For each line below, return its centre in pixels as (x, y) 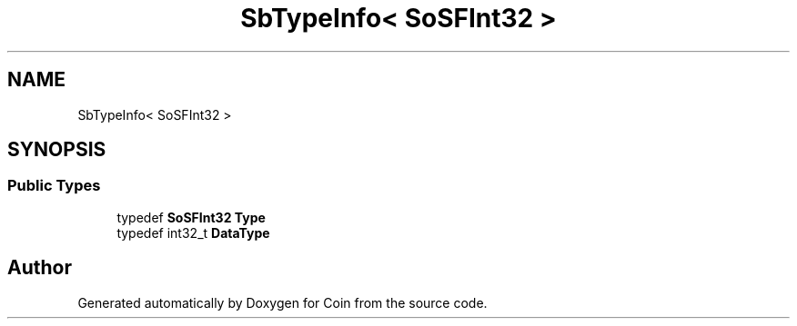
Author (40, 268)
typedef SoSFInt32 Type (191, 217)
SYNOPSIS (57, 150)
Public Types (54, 186)
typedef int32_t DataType (193, 232)
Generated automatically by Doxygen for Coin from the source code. (282, 302)
